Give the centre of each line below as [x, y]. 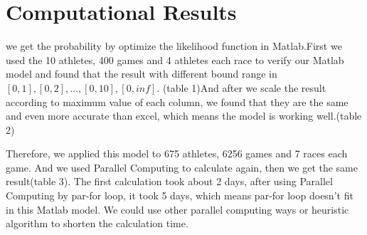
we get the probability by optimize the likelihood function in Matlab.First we [174, 46]
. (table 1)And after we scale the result [241, 87]
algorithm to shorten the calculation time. [97, 223]
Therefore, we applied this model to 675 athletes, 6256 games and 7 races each [177, 153]
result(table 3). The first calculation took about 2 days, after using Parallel [169, 181]
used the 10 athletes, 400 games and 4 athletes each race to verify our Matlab [175, 59]
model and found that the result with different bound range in [142, 74]
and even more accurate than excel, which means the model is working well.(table [184, 116]
